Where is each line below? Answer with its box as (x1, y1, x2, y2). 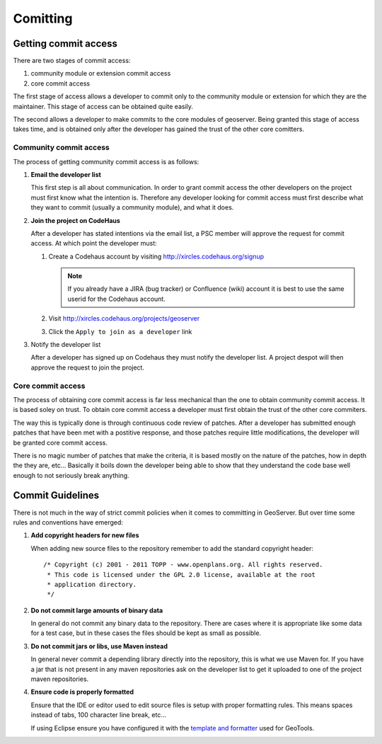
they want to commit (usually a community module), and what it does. (30, 203, 234, 212)
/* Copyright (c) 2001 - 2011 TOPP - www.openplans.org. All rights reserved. (43, 561, 323, 569)
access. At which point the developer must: (30, 239, 157, 248)
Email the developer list (30, 170, 102, 178)
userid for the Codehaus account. (67, 294, 166, 303)
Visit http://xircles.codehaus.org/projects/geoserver (48, 314, 200, 323)
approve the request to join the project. (30, 363, 145, 372)
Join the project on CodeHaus (30, 216, 120, 224)
